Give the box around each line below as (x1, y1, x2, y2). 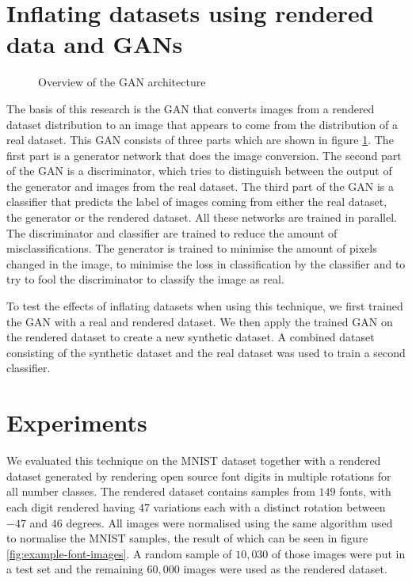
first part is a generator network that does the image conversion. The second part (6, 146, 402, 163)
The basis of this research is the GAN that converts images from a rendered (6, 100, 375, 116)
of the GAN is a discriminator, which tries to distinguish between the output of (6, 162, 392, 179)
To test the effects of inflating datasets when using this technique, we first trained (6, 298, 403, 314)
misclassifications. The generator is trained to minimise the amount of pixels (6, 240, 377, 257)
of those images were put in (272, 545, 406, 561)
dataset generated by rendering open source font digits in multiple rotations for (6, 467, 391, 484)
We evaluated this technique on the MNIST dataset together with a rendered (6, 452, 381, 469)
